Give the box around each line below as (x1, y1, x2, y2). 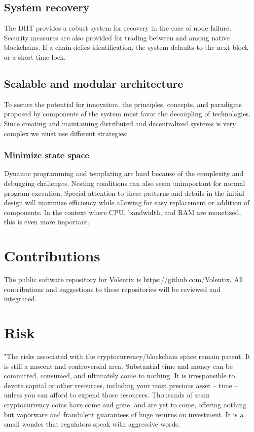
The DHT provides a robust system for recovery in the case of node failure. (4, 23, 231, 33)
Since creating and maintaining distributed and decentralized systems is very (4, 118, 236, 128)
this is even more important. (4, 216, 90, 227)
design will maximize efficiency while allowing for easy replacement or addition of (4, 197, 250, 208)
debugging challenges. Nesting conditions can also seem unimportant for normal (4, 178, 245, 188)
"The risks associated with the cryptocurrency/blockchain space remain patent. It (4, 351, 251, 361)
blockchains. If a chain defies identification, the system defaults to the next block (4, 42, 249, 52)
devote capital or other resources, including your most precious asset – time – (4, 380, 238, 390)
